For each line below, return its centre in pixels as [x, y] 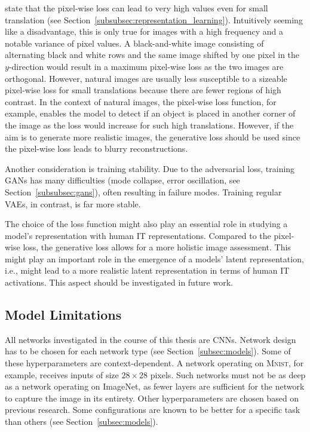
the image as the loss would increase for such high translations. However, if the [149, 125]
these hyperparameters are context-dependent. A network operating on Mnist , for [154, 363]
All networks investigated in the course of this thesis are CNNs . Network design [151, 339]
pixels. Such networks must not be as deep [228, 374]
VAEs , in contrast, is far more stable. [73, 203]
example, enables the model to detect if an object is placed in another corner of [150, 113]
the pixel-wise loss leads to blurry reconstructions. [96, 148]
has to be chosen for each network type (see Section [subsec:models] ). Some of [148, 351]
